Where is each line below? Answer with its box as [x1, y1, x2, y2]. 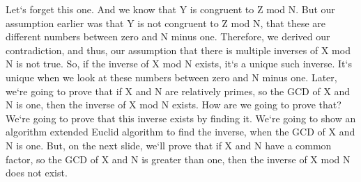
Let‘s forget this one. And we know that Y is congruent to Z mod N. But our [6, 2, 335, 16]
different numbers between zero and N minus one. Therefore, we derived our [6, 29, 330, 44]
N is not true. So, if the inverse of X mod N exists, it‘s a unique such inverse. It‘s [6, 56, 352, 71]
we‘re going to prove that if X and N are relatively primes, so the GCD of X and [6, 83, 351, 98]
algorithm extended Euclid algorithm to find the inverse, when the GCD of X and [6, 124, 355, 139]
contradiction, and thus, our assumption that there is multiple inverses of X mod [6, 42, 351, 57]
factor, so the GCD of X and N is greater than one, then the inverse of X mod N [6, 151, 351, 166]
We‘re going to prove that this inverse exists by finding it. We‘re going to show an [6, 110, 356, 125]
